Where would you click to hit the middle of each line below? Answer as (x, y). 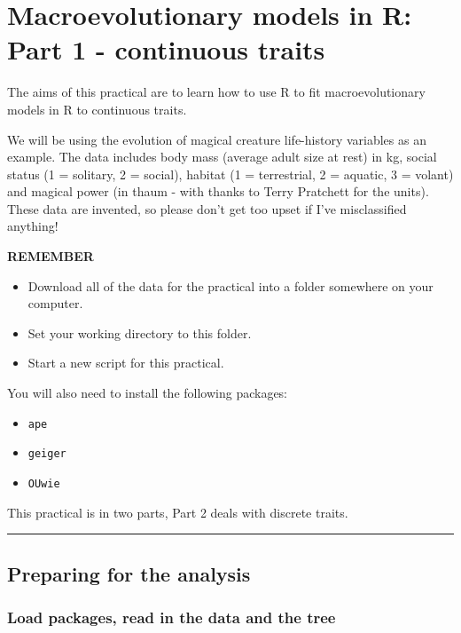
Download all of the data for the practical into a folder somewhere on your (230, 285)
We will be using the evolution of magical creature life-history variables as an (217, 139)
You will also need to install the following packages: (148, 393)
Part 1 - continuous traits (166, 49)
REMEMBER (51, 256)
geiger (47, 454)
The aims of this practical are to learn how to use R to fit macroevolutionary (216, 92)
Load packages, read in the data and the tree (172, 617)
